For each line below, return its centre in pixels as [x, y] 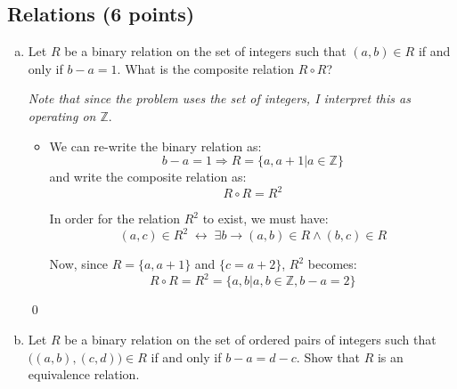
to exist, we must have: [265, 219]
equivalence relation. [84, 374]
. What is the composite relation [206, 68]
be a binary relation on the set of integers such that [205, 51]
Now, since [78, 264]
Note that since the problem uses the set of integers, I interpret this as [219, 98]
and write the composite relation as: [148, 177]
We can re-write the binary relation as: [155, 146]
